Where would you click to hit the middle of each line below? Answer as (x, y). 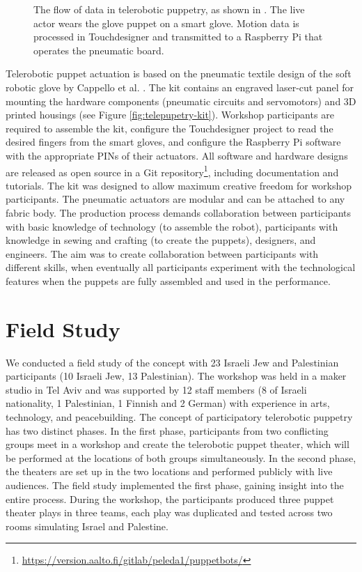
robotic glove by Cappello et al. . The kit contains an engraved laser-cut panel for (180, 87)
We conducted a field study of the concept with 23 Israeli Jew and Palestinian (172, 362)
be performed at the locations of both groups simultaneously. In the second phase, (181, 457)
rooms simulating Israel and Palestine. (87, 526)
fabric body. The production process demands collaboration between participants (179, 212)
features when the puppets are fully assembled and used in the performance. (168, 280)
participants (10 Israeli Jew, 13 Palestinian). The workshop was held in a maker (176, 376)
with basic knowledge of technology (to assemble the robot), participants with (172, 226)
